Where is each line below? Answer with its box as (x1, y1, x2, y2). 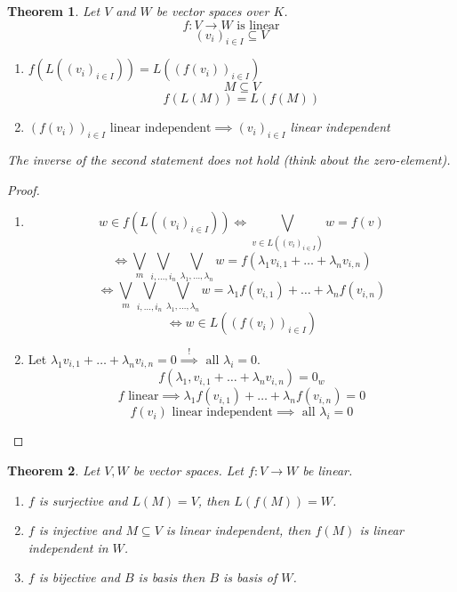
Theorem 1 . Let (7, 2, 100, 20)
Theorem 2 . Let (7, 461, 100, 480)
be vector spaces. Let (132, 461, 244, 480)
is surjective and (38, 491, 128, 509)
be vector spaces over (156, 2, 269, 20)
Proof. (7, 180, 40, 199)
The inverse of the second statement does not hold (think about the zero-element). (7, 150, 451, 169)
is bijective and (38, 568, 120, 587)
